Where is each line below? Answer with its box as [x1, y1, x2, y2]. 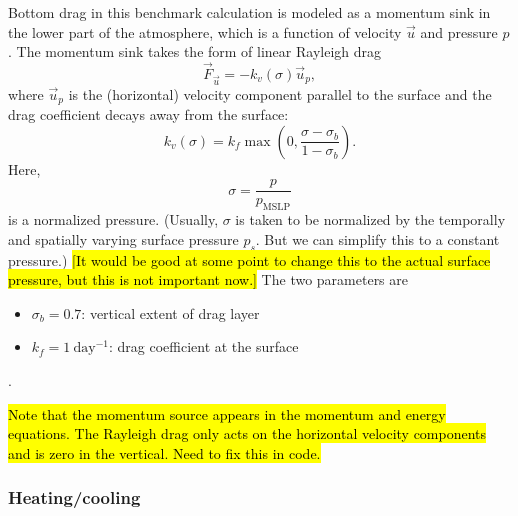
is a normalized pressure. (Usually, [8, 209, 219, 230]
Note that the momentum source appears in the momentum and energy [8, 403, 446, 424]
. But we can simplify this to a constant [255, 228, 500, 249]
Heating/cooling [8, 485, 141, 510]
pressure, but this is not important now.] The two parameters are [8, 269, 408, 290]
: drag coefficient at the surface [108, 336, 299, 357]
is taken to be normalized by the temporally [235, 209, 506, 230]
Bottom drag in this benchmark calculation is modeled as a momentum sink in [8, 2, 491, 22]
